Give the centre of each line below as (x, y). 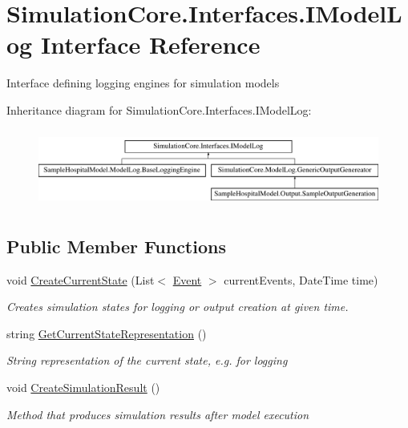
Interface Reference (150, 44)
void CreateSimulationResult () (83, 388)
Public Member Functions (116, 246)
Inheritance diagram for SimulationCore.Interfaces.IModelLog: (159, 109)
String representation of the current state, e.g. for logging (147, 360)
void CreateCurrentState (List (81, 279)
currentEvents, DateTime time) (301, 279)
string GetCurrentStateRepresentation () (107, 333)
